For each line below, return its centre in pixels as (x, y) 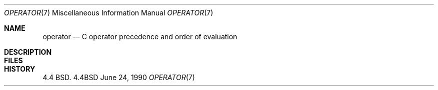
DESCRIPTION (28, 52)
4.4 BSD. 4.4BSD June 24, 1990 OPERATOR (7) (119, 77)
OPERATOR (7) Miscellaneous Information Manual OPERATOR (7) (109, 13)
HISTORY (20, 69)
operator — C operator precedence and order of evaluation (140, 37)
